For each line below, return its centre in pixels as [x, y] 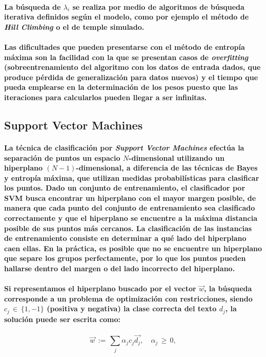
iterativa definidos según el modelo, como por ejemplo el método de [127, 17]
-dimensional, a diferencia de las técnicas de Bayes [167, 168]
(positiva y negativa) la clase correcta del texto [132, 308]
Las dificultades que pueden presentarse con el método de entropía [125, 46]
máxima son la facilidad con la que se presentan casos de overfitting [126, 57]
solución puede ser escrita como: [63, 319]
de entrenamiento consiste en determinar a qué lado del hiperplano [125, 238]
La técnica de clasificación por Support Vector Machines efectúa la [124, 147]
